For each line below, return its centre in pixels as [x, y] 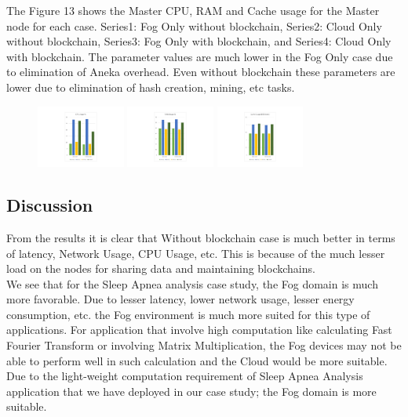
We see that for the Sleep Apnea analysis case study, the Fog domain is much [192, 283]
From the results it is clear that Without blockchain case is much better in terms [201, 237]
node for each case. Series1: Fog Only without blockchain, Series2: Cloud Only [194, 25]
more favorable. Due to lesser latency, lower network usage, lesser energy [180, 299]
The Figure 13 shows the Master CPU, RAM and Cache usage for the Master [193, 10]
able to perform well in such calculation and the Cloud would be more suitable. [197, 360]
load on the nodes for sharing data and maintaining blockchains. [161, 268]
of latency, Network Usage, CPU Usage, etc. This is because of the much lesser [196, 253]
